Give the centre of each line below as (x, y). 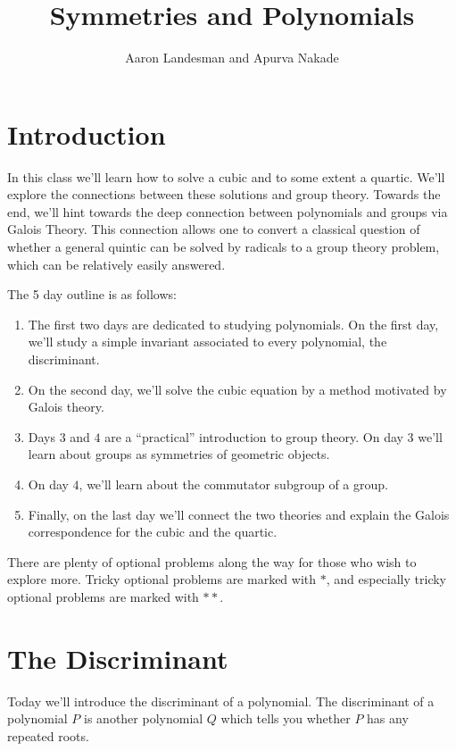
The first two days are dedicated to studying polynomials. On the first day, (233, 324)
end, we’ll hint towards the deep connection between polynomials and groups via (228, 211)
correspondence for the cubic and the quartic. (153, 532)
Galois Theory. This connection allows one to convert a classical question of (214, 229)
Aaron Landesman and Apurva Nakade (232, 58)
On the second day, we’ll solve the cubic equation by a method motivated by (237, 389)
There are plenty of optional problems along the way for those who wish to (212, 561)
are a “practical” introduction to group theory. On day (254, 436)
